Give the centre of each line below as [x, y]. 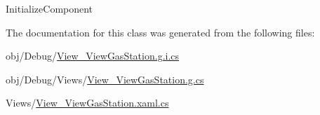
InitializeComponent [49, 8]
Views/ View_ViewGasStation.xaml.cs [87, 103]
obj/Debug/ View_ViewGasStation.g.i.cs [93, 56]
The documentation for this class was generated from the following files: [160, 32]
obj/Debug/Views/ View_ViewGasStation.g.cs [105, 79]
